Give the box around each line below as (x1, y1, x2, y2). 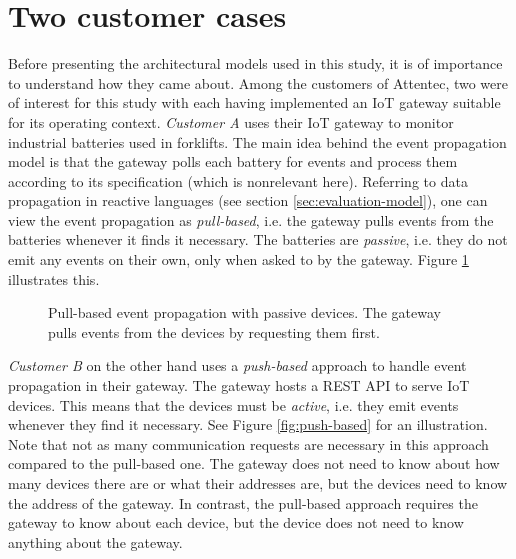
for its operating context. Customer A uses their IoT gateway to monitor (8, 111, 454, 132)
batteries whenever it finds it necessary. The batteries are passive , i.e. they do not (8, 229, 508, 250)
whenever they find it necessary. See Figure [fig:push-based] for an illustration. (8, 414, 488, 435)
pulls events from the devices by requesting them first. (48, 321, 380, 342)
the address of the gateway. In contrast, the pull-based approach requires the (8, 492, 478, 513)
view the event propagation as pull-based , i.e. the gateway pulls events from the (8, 209, 494, 230)
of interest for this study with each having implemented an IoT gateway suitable (8, 92, 501, 113)
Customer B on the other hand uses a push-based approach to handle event (8, 355, 467, 376)
